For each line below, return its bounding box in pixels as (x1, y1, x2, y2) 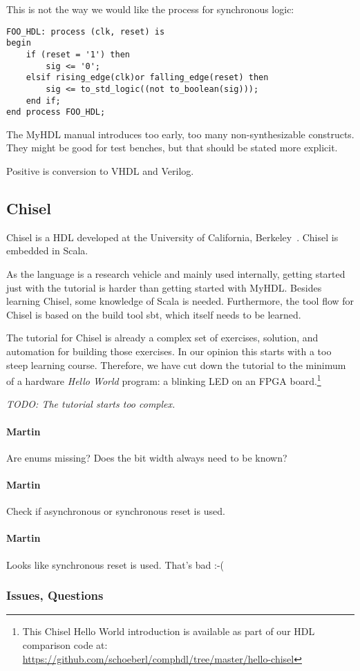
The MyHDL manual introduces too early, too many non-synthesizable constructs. (6, 126, 354, 141)
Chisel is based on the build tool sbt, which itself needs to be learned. (6, 307, 301, 321)
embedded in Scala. (6, 243, 88, 258)
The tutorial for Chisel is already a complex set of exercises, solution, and (6, 330, 319, 345)
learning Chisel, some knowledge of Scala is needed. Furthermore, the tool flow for (6, 294, 354, 308)
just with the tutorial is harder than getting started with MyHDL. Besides (6, 280, 322, 294)
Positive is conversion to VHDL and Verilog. (6, 164, 194, 178)
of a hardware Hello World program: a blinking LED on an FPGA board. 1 (6, 372, 321, 388)
